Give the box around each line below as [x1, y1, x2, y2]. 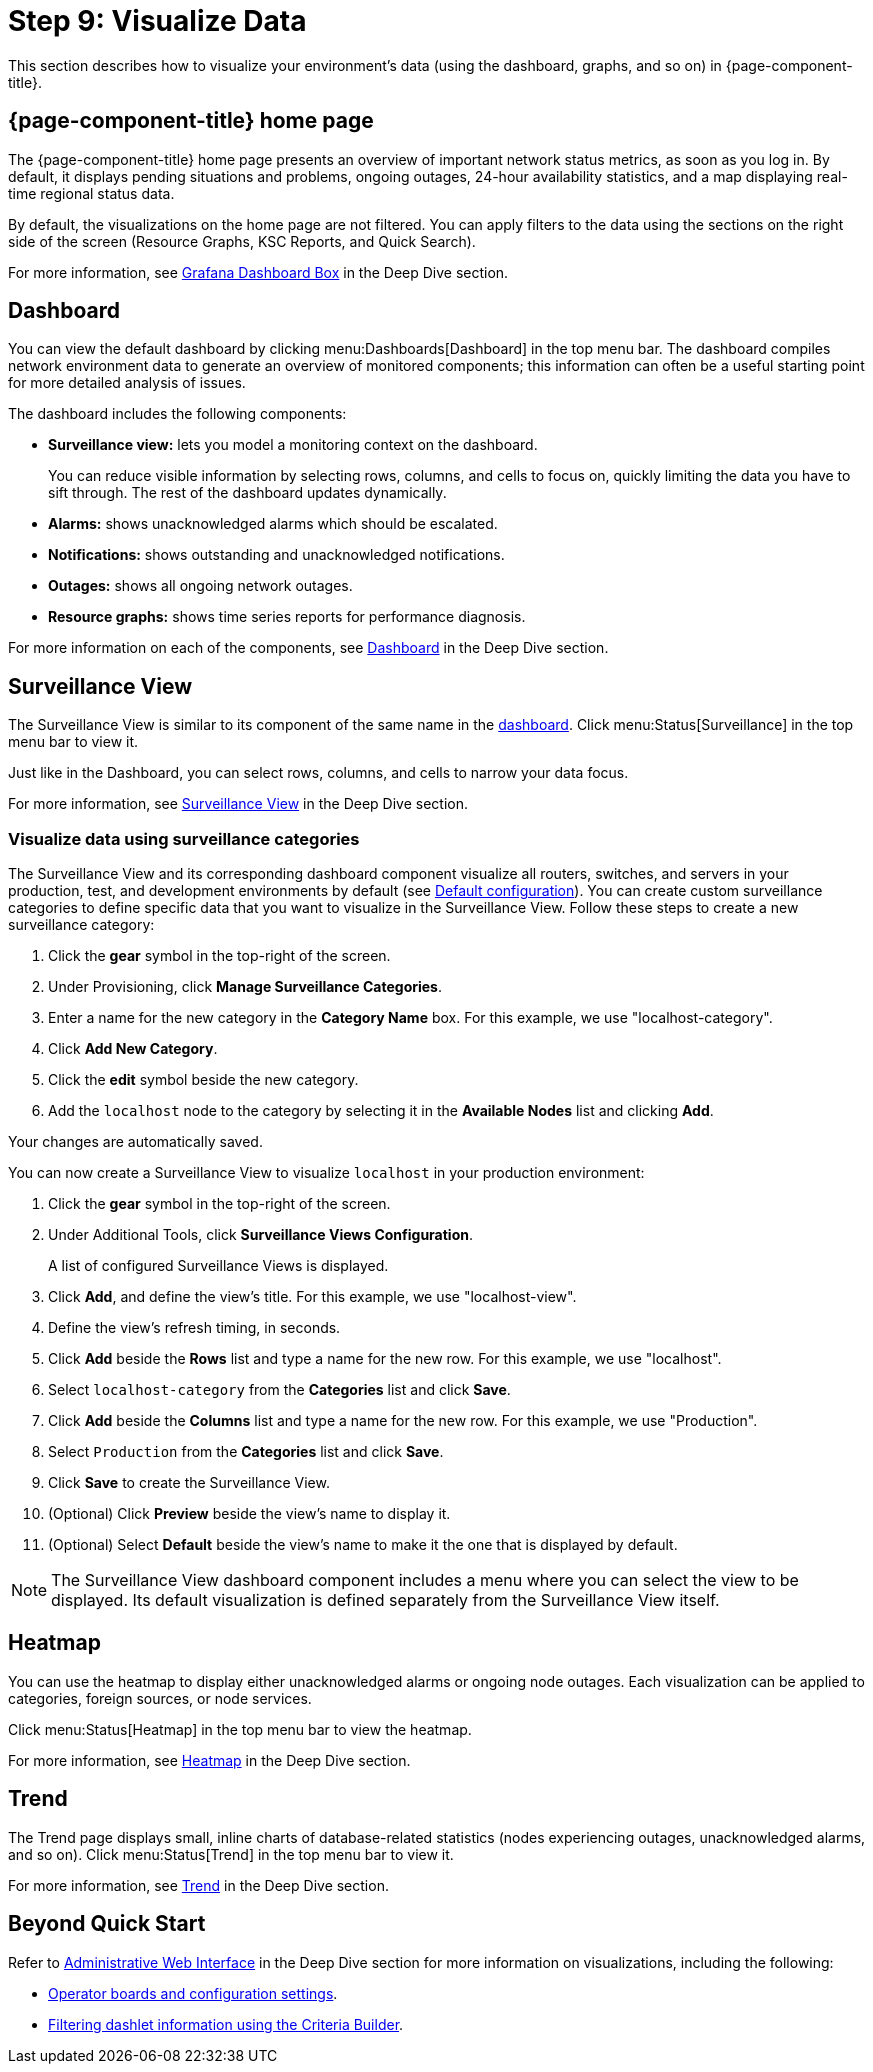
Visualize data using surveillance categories [8, 828, 360, 849]
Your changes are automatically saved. [8, 1133, 263, 1151]
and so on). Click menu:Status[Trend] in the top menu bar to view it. [8, 1845, 454, 1863]
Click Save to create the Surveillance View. [48, 1474, 330, 1492]
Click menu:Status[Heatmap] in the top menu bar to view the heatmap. [8, 1720, 472, 1738]
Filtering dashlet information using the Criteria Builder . [48, 2015, 404, 2033]
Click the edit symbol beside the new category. [48, 1071, 359, 1089]
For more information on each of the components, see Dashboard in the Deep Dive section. [8, 639, 609, 657]
